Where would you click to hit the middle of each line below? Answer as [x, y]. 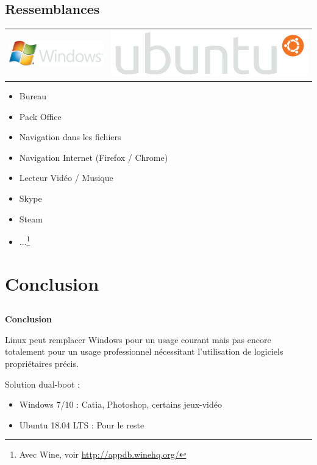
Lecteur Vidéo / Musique [66, 178]
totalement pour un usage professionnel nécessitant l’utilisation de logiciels [144, 351]
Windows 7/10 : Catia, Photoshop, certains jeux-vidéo [121, 404]
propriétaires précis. [42, 364]
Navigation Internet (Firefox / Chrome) [94, 157]
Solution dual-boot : [42, 384]
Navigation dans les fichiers [70, 137]
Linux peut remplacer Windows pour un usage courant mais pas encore [138, 339]
